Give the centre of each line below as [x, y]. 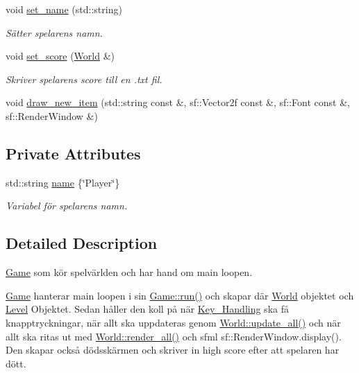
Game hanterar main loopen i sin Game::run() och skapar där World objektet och [180, 295]
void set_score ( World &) [60, 56]
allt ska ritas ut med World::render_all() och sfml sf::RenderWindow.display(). [174, 336]
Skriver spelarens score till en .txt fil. [84, 79]
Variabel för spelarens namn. [67, 206]
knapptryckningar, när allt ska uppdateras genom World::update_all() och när [173, 322]
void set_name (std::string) [64, 9]
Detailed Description [82, 243]
